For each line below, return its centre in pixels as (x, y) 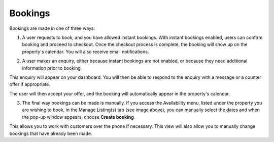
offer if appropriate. (30, 84)
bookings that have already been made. (51, 133)
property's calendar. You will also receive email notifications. (85, 52)
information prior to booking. (52, 68)
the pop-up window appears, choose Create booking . (79, 117)
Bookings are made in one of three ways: (52, 28)
